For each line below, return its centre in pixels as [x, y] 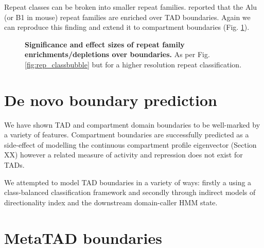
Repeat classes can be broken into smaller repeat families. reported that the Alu [131, 7]
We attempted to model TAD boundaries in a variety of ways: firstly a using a [128, 182]
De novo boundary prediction [111, 100]
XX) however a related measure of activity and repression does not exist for [124, 155]
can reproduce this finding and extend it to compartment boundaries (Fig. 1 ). [127, 27]
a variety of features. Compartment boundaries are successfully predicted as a [127, 135]
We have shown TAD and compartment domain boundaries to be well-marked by [132, 124]
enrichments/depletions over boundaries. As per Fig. [117, 54]
